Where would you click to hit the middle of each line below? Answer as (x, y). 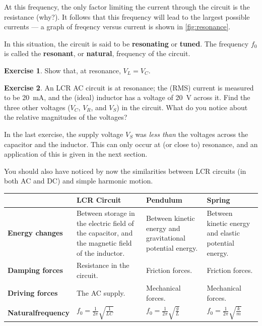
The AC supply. (101, 292)
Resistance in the (103, 265)
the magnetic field (104, 243)
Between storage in (106, 213)
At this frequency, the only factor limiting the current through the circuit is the (127, 7)
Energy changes (35, 233)
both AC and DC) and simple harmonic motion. (79, 181)
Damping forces (35, 270)
